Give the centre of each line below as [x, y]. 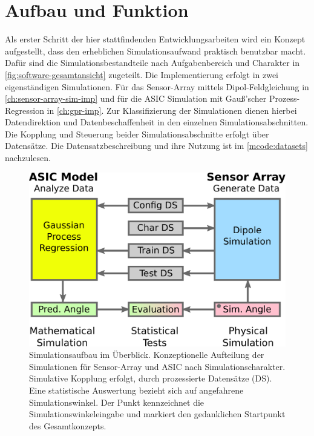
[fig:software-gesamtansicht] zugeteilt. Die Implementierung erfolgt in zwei [142, 74]
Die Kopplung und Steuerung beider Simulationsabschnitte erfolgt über [137, 134]
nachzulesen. [28, 158]
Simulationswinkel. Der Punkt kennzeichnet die [117, 402]
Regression [25, 110]
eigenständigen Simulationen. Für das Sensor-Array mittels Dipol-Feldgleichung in [157, 86]
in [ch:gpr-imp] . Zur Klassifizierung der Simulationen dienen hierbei [172, 110]
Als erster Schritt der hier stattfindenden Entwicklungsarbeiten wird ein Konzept [155, 39]
